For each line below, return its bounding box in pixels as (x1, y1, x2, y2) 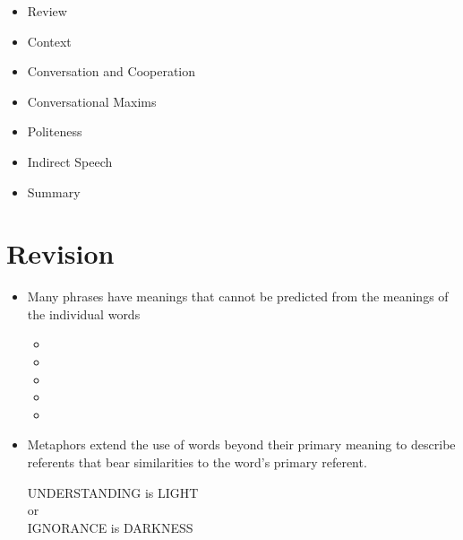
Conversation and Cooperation (27, 62, 196, 81)
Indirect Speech (27, 152, 113, 170)
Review (27, 2, 67, 20)
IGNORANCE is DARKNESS (27, 518, 193, 536)
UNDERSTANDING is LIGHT (27, 483, 199, 501)
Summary (27, 182, 81, 201)
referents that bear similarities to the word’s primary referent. (27, 453, 367, 472)
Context (27, 31, 72, 50)
